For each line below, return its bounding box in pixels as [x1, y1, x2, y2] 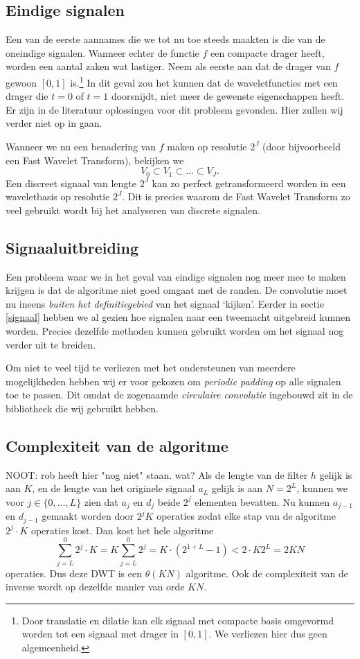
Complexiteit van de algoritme [6, 434, 228, 456]
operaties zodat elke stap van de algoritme [156, 509, 336, 523]
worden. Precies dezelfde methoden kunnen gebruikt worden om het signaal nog [6, 324, 344, 338]
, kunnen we [296, 481, 348, 495]
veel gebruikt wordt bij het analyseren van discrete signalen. [6, 202, 260, 217]
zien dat [84, 494, 118, 509]
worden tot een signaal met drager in [21, 626, 179, 641]
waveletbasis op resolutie [6, 189, 110, 204]
